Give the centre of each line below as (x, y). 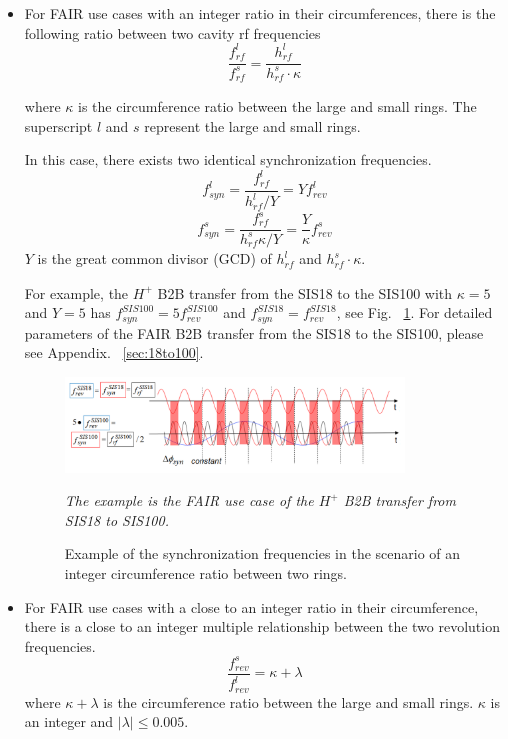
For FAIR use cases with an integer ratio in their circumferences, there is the (260, 13)
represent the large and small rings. (252, 125)
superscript (58, 125)
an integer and (69, 721)
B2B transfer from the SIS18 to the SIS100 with (305, 292)
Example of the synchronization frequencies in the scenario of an (262, 553)
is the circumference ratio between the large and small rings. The (277, 105)
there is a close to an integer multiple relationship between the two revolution (262, 626)
